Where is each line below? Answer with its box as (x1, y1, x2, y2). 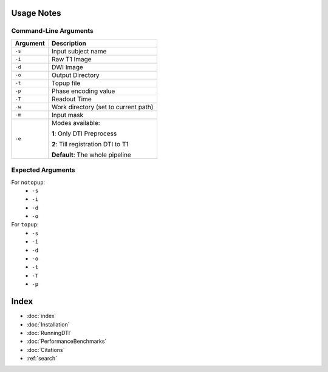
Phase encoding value (52, 87, 115, 95)
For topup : (11, 221, 39, 228)
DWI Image (52, 63, 83, 71)
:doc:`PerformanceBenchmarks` (26, 337, 107, 345)
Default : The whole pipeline (52, 150, 132, 159)
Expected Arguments (11, 166, 75, 174)
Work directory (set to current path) (52, 103, 154, 111)
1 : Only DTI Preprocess (52, 129, 117, 138)
